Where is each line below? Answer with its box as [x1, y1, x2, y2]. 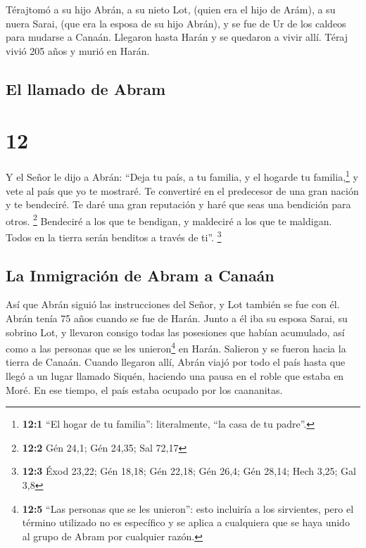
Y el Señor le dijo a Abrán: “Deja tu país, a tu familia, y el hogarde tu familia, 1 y [6, 167, 358, 184]
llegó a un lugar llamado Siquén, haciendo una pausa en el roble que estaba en [6, 369, 344, 383]
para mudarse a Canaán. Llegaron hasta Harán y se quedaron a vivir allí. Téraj [6, 30, 348, 44]
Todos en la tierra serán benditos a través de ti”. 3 [6, 227, 222, 244]
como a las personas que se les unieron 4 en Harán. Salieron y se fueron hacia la [6, 339, 346, 355]
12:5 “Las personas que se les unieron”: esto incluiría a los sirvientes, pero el [22, 501, 354, 516]
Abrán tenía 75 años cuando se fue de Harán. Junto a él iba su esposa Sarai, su [6, 311, 348, 326]
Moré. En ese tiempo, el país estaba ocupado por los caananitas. [6, 382, 283, 397]
